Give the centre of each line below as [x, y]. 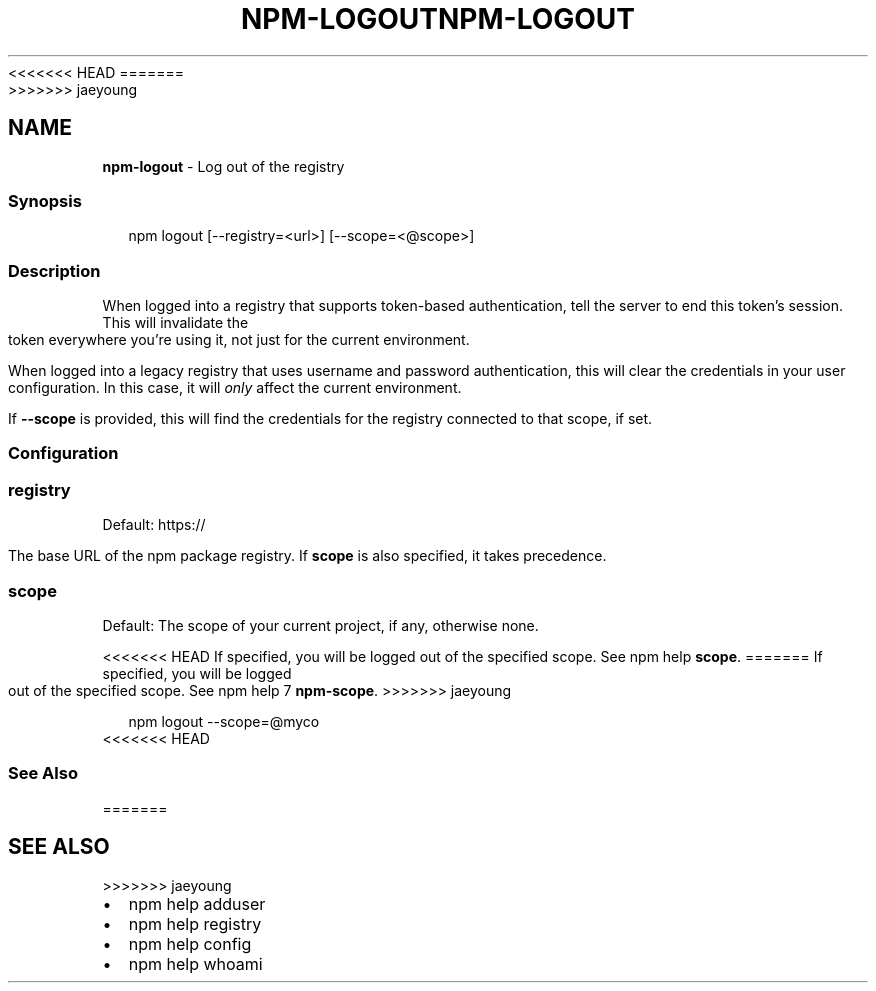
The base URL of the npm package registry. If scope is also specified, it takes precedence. [307, 556]
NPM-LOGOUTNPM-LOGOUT [438, 19]
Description [54, 270]
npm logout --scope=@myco [224, 721]
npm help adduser [197, 903]
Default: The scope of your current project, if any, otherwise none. [320, 625]
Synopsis [45, 200]
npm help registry [195, 923]
